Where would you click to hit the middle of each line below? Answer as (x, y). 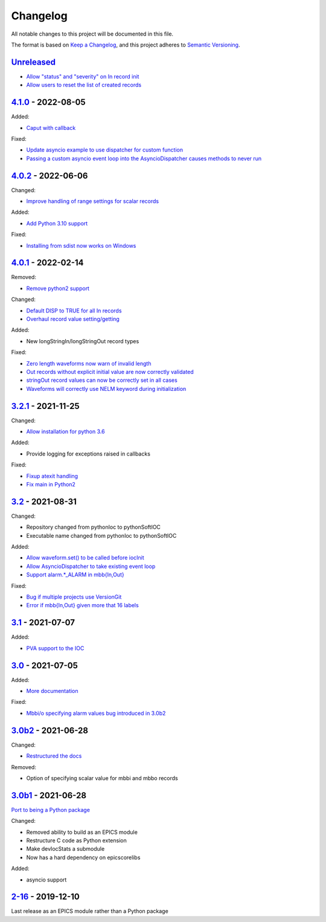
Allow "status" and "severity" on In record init (83, 76)
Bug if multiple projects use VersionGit (74, 597)
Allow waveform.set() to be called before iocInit (85, 558)
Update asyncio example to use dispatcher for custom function (105, 150)
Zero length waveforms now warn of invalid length (89, 363)
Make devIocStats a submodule (66, 849)
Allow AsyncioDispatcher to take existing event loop (91, 566)
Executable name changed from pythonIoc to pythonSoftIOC (101, 535)
